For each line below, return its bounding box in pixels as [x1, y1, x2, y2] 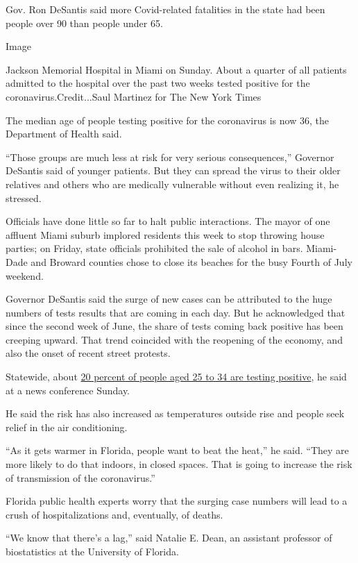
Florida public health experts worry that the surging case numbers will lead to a [6, 494, 348, 508]
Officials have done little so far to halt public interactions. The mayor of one [6, 214, 330, 228]
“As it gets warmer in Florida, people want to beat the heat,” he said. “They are [6, 443, 349, 457]
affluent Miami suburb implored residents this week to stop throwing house [6, 227, 325, 242]
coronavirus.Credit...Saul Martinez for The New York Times [6, 89, 262, 103]
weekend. [6, 268, 44, 283]
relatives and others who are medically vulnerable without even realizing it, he [6, 176, 339, 191]
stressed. [6, 190, 42, 205]
